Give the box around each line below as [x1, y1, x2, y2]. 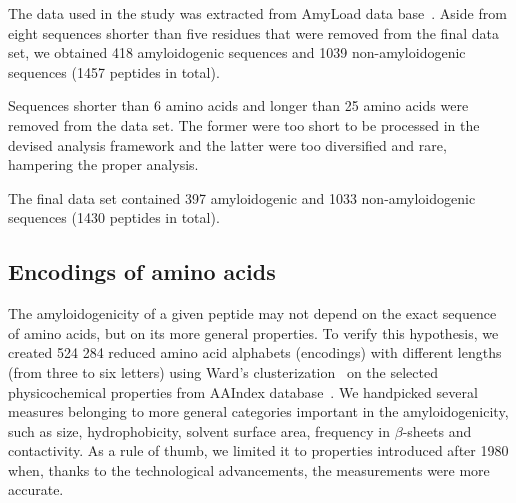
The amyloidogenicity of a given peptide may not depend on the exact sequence [8, 303, 497, 324]
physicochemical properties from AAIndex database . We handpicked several [8, 381, 478, 402]
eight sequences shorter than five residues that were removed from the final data [8, 22, 499, 43]
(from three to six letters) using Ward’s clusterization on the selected [8, 361, 438, 382]
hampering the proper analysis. [8, 154, 199, 175]
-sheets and [402, 420, 472, 441]
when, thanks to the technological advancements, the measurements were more [8, 459, 490, 480]
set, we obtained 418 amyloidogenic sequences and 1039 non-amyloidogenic [8, 42, 466, 63]
